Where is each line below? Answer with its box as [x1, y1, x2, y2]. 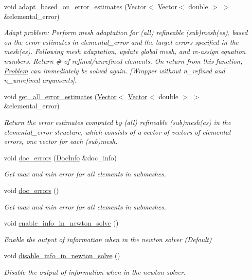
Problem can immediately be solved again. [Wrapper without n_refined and [4, 65, 225, 75]
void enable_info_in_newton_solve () [4, 218, 119, 228]
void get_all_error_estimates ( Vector [4, 91, 117, 101]
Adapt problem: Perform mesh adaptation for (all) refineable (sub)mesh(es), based [4, 27, 248, 37]
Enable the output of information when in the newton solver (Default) [4, 234, 212, 244]
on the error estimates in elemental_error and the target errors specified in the [4, 36, 239, 47]
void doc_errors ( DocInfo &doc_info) [4, 152, 117, 162]
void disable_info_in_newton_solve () [4, 250, 120, 261]
